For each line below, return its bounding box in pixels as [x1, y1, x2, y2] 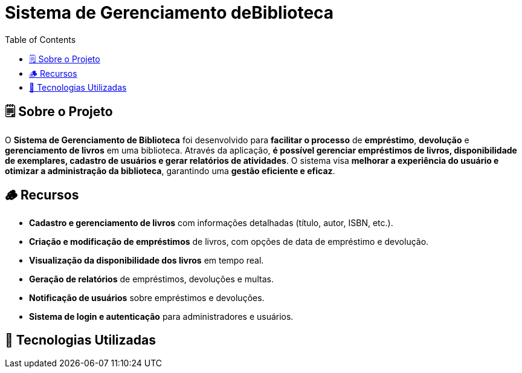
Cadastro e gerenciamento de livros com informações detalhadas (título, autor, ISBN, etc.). [29, 218, 393, 229]
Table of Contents [5, 34, 76, 45]
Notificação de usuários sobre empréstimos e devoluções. [29, 293, 265, 303]
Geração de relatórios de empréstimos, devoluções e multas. [29, 274, 274, 285]
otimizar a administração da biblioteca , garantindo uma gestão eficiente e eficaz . [5, 165, 335, 176]
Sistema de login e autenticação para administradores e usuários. [29, 311, 294, 322]
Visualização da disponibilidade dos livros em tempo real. [29, 255, 264, 266]
